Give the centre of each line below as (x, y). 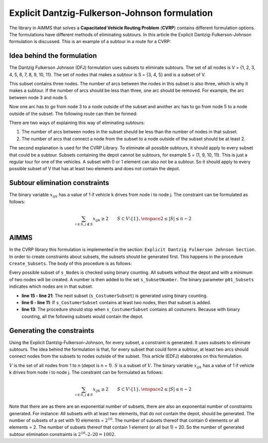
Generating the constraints (52, 331)
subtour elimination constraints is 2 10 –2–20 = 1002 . (63, 434)
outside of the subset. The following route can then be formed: (73, 114)
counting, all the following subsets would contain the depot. (83, 316)
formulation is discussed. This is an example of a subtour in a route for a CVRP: (90, 42)
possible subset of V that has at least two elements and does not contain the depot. (95, 169)
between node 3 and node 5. (39, 97)
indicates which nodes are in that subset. (51, 286)
